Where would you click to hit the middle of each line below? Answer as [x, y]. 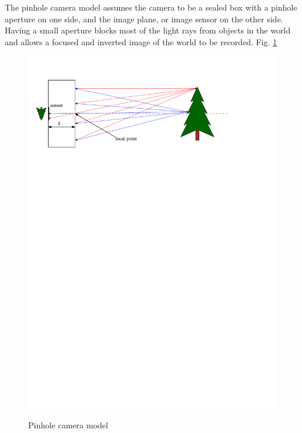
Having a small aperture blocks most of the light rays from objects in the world [148, 30]
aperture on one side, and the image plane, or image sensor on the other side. [144, 19]
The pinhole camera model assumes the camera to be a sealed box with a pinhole [151, 7]
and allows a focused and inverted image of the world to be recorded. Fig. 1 [141, 41]
